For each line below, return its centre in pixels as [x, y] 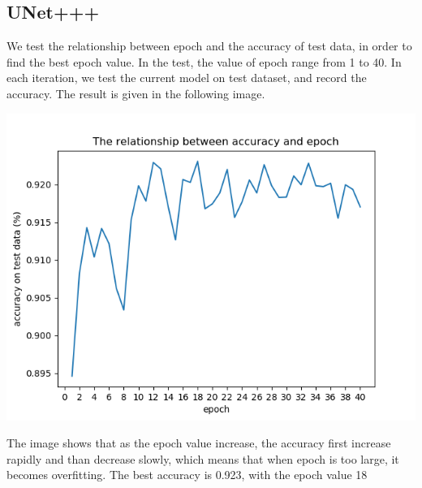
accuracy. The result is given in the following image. [136, 93]
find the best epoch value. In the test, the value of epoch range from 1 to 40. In [204, 61]
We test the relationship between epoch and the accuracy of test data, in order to [209, 46]
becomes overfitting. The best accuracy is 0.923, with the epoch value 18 [187, 475]
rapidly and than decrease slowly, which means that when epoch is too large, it [203, 458]
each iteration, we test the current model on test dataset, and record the [187, 78]
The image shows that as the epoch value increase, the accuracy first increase [199, 443]
